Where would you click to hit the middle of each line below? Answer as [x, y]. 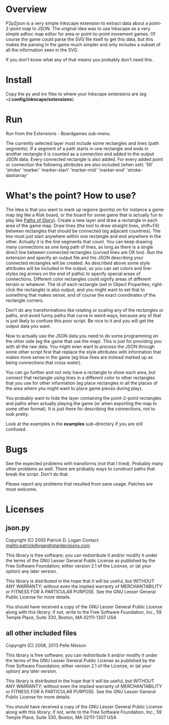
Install [19, 80]
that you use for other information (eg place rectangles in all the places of [82, 383]
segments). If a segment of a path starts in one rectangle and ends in [77, 148]
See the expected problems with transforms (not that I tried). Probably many [84, 463]
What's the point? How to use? [71, 196]
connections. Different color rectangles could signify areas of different [78, 279]
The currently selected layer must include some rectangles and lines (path [82, 143]
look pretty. [18, 414]
